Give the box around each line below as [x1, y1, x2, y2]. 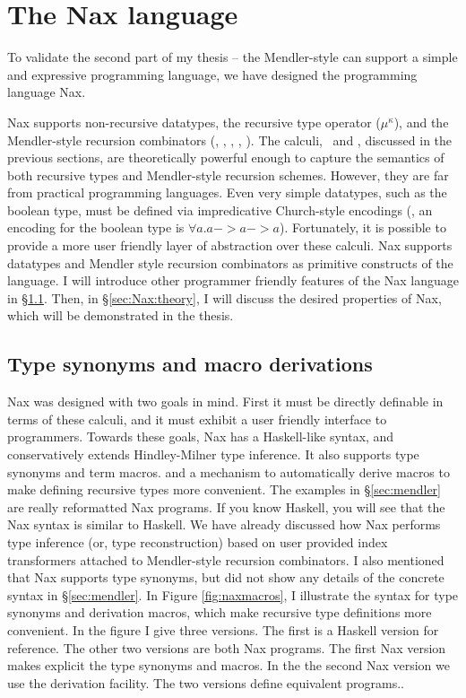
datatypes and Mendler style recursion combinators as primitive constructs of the [7, 253, 453, 272]
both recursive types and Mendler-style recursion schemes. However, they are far [7, 165, 449, 184]
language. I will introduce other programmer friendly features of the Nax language [7, 271, 459, 290]
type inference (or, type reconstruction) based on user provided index [7, 532, 388, 551]
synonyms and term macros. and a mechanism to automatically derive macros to [7, 462, 450, 481]
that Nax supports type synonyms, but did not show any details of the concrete [7, 568, 444, 587]
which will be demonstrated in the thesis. [7, 306, 234, 325]
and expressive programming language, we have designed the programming [7, 65, 418, 83]
